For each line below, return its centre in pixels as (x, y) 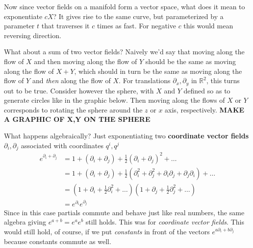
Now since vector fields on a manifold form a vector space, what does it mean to (125, 6)
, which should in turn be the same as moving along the (158, 71)
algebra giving (25, 222)
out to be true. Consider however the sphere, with (79, 90)
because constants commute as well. (58, 241)
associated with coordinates (62, 145)
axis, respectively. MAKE (205, 109)
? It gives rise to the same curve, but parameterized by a (138, 16)
